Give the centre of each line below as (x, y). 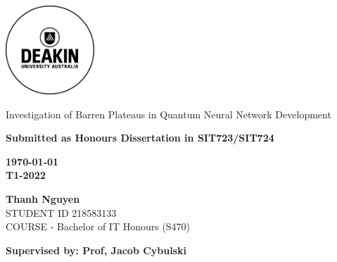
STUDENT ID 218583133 (61, 212)
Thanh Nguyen (43, 198)
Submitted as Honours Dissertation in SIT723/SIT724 (140, 138)
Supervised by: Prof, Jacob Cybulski (96, 250)
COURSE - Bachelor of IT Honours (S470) (98, 226)
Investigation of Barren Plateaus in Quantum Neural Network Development (168, 114)
